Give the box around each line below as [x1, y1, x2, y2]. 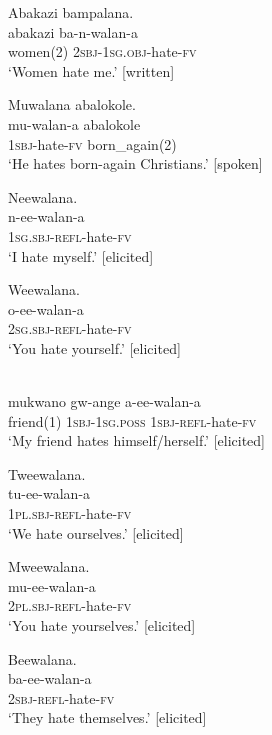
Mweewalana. [8, 556, 90, 577]
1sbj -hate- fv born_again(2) [8, 133, 177, 154]
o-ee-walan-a [8, 298, 84, 319]
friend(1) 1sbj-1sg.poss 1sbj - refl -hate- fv [8, 410, 257, 431]
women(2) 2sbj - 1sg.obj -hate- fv [8, 41, 197, 62]
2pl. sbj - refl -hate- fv [8, 595, 132, 616]
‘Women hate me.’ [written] [8, 60, 175, 81]
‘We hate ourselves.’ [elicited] [8, 522, 184, 543]
